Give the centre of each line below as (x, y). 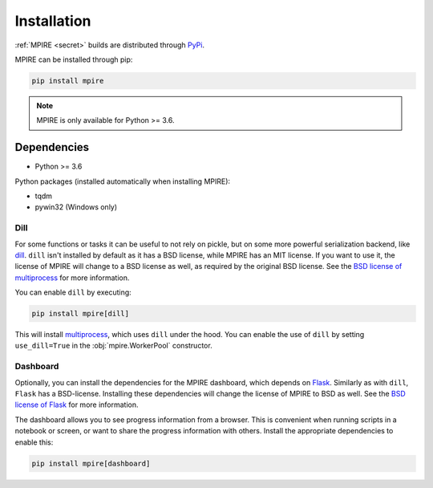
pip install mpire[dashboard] (91, 463)
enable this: (34, 442)
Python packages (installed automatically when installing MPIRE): (123, 181)
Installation (53, 21)
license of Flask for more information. (77, 405)
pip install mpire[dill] (81, 314)
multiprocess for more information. (72, 278)
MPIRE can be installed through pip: (74, 59)
